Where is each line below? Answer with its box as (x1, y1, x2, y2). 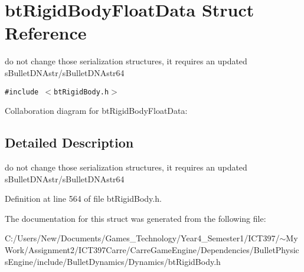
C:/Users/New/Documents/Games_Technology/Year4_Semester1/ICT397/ (5, 232, 280, 244)
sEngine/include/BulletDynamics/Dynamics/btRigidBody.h (5, 255, 221, 267)
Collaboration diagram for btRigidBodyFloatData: (5, 104, 188, 117)
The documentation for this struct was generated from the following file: (5, 212, 266, 224)
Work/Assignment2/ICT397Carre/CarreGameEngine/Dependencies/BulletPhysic (5, 243, 299, 255)
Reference (5, 21, 87, 45)
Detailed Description (5, 133, 134, 152)
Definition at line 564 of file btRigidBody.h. (5, 192, 162, 205)
